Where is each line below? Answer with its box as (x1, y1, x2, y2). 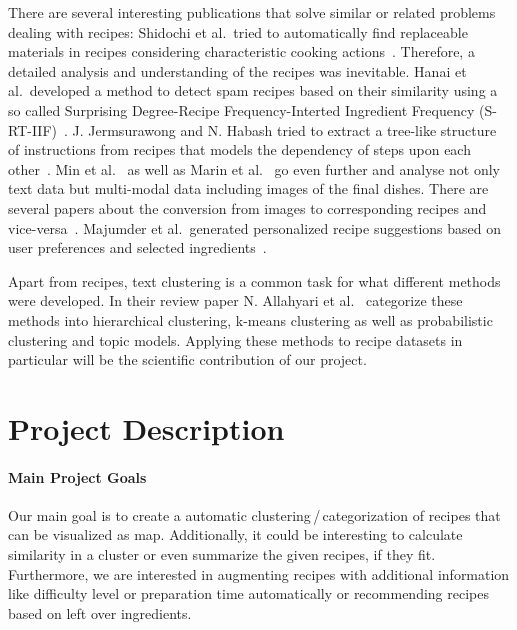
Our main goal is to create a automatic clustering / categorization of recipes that (8, 504, 501, 525)
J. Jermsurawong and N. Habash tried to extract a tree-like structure (72, 119, 497, 140)
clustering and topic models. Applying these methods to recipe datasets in (8, 329, 463, 350)
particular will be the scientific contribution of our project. (8, 349, 367, 370)
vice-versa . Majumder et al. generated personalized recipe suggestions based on (8, 217, 501, 238)
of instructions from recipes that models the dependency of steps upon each (8, 139, 471, 160)
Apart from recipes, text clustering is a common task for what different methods (8, 270, 501, 291)
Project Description (8, 407, 285, 448)
